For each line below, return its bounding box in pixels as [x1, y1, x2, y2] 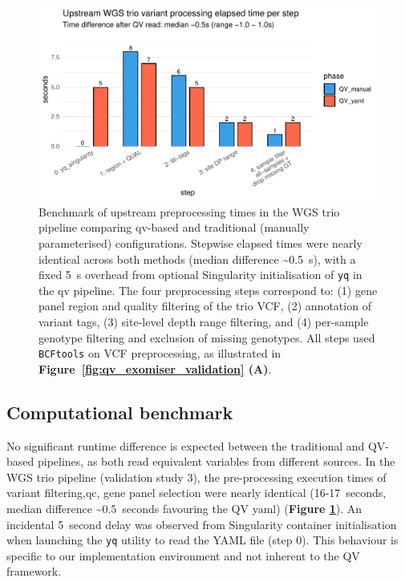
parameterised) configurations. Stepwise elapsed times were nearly [38, 235, 362, 251]
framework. [6, 563, 62, 580]
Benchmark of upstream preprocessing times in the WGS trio [38, 203, 340, 220]
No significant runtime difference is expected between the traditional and [6, 437, 365, 454]
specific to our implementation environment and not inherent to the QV [6, 547, 360, 564]
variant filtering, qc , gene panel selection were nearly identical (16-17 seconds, [6, 484, 387, 501]
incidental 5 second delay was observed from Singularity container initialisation [6, 515, 397, 532]
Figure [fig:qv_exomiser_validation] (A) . [38, 360, 272, 377]
